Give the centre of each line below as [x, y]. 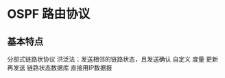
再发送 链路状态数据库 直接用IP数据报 [60, 68]
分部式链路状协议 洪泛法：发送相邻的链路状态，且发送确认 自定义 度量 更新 [113, 59]
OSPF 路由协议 [49, 14]
